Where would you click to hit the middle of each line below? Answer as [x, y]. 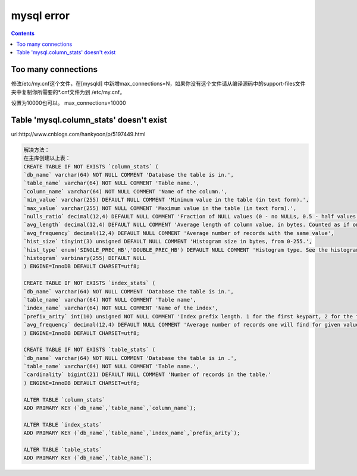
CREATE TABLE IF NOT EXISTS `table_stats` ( [90, 350]
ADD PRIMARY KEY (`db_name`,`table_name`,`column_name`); [110, 408]
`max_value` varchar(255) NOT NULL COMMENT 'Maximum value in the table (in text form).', [160, 208]
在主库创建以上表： [47, 158]
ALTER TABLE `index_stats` [63, 425]
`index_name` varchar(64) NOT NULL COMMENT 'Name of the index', [121, 308]
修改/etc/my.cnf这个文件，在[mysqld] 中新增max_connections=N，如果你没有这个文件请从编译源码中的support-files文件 [158, 84]
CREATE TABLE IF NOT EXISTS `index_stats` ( [90, 283]
